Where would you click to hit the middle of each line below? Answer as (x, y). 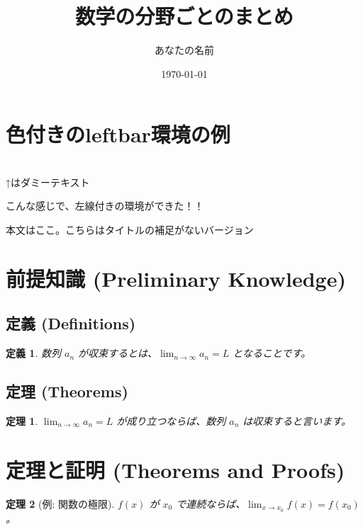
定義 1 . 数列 (33, 353)
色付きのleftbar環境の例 (118, 134)
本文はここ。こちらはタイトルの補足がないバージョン (130, 230)
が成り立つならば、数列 (171, 421)
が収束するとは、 (118, 353)
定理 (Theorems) (67, 391)
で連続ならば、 (211, 503)
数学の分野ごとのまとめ (184, 16)
